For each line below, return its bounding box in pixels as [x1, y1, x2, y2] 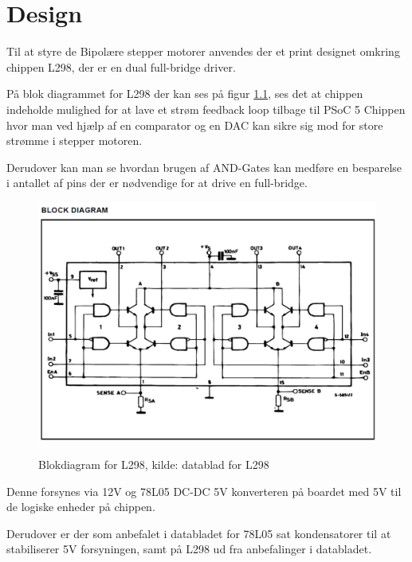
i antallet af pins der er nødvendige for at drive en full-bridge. [6, 174, 308, 191]
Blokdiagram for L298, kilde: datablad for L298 [38, 455, 269, 472]
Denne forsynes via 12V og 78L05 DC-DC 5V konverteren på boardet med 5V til [6, 482, 402, 499]
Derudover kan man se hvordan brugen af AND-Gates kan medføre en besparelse [6, 158, 402, 175]
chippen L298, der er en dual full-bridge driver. [6, 58, 236, 75]
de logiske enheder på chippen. [6, 498, 155, 515]
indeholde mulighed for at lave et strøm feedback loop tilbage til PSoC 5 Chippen [6, 100, 406, 117]
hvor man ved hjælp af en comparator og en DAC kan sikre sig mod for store [6, 116, 383, 133]
